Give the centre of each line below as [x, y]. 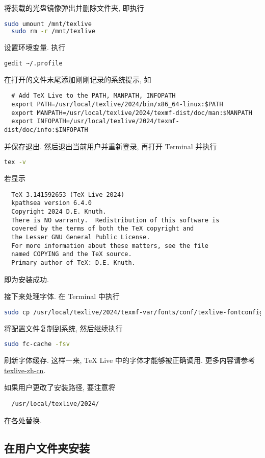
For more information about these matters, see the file [110, 246]
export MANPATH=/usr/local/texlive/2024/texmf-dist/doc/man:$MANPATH [132, 113]
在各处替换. [23, 420]
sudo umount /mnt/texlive [48, 24]
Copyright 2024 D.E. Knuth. [59, 212]
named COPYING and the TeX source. [72, 254]
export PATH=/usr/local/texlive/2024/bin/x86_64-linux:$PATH [117, 105]
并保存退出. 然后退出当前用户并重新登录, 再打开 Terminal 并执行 [111, 146]
